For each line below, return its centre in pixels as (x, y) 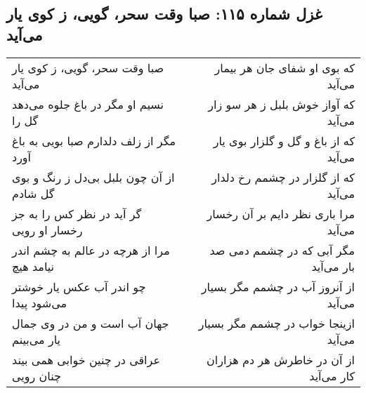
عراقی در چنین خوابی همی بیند (86, 359)
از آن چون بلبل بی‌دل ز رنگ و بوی (93, 177)
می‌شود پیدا (40, 302)
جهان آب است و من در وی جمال (91, 323)
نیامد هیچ (33, 266)
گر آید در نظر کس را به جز (77, 213)
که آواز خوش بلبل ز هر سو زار (281, 104)
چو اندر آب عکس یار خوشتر (79, 286)
